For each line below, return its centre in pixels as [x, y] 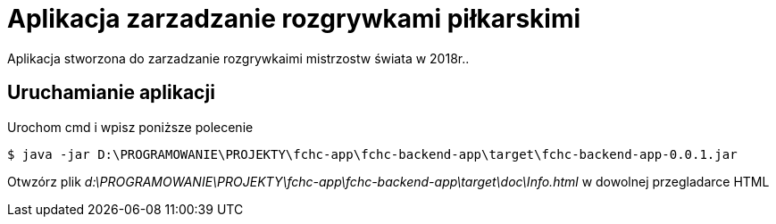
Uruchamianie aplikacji [111, 93]
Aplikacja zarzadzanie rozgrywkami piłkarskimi [294, 19]
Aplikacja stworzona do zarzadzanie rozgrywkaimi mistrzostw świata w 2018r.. [238, 58]
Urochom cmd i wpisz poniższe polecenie [130, 127]
